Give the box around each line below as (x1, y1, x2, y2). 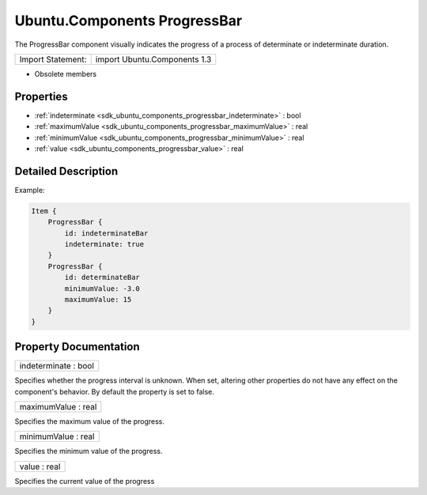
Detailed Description (14, 164, 119, 178)
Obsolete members (34, 69, 97, 78)
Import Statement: (19, 54, 87, 65)
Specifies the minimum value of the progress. (14, 447, 163, 456)
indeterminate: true (64, 240, 145, 249)
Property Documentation (14, 340, 140, 353)
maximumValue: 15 (64, 295, 132, 304)
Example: (14, 185, 45, 195)
